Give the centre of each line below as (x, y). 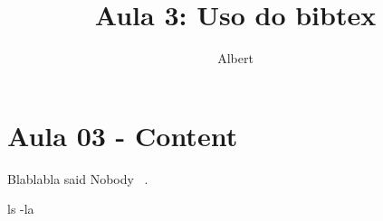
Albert (235, 58)
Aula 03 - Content (123, 135)
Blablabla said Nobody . (78, 178)
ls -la (21, 209)
